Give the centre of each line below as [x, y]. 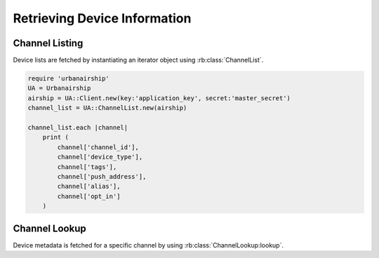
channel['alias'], [89, 186]
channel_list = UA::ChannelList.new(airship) [107, 108]
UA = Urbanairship [59, 88]
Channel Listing [48, 43]
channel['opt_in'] [89, 196]
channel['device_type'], [100, 157]
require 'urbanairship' [69, 79]
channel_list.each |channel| [78, 127]
